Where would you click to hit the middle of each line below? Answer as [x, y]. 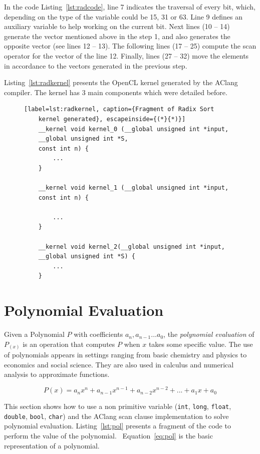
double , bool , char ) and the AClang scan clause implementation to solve [116, 416]
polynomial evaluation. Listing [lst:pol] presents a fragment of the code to [117, 426]
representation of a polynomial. [52, 445]
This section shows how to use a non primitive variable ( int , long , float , [118, 406]
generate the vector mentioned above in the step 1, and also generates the [117, 36]
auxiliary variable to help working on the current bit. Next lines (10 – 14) [117, 26]
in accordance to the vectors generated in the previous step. [96, 65]
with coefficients [98, 334]
